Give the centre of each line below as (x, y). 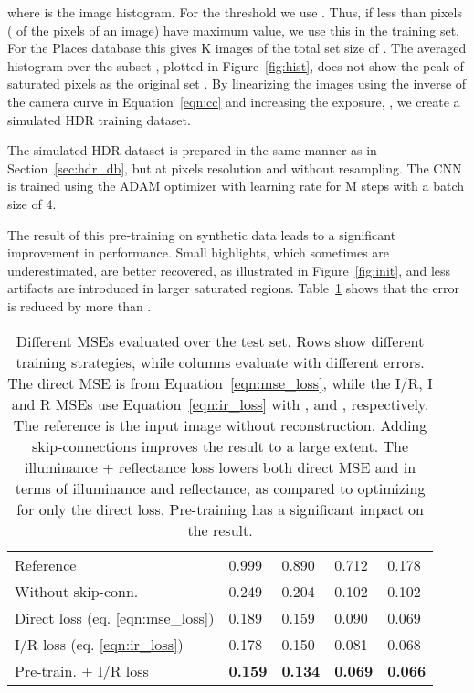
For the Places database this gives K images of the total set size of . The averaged (237, 48)
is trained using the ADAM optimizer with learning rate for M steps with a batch (236, 186)
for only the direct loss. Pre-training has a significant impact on (220, 509)
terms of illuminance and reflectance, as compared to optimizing (220, 488)
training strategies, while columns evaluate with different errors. (220, 362)
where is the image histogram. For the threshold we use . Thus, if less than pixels (235, 12)
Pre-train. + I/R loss (82, 670)
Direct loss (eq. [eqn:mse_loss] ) (115, 617)
